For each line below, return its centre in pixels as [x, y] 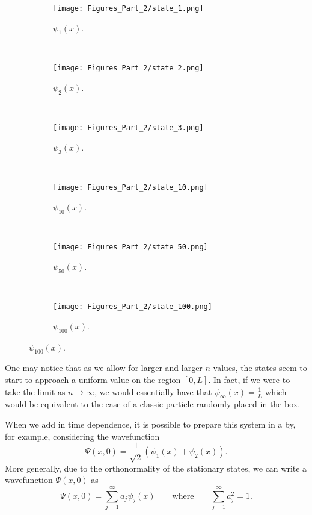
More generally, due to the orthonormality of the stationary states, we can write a [156, 468]
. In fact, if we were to [249, 380]
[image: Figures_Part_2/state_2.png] [128, 68]
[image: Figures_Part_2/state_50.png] [130, 247]
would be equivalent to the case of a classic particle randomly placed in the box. [153, 404]
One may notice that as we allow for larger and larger [104, 368]
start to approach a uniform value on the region [93, 380]
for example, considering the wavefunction [82, 436]
